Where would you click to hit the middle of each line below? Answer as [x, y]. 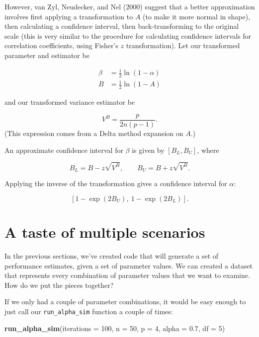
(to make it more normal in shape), [197, 16]
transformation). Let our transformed [183, 45]
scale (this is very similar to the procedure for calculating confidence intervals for [128, 35]
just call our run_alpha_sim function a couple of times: [89, 311]
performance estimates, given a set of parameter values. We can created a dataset [129, 265]
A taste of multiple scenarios [105, 232]
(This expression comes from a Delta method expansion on [94, 133]
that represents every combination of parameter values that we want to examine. [127, 275]
